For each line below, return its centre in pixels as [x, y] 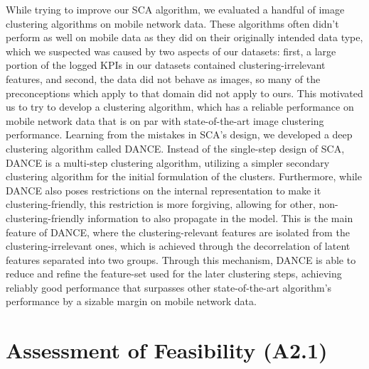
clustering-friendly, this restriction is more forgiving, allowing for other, [161, 204]
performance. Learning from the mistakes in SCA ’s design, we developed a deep [179, 134]
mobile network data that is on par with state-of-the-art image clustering [165, 120]
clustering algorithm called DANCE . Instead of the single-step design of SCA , [175, 148]
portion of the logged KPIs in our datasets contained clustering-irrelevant [166, 65]
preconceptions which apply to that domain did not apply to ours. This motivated [184, 93]
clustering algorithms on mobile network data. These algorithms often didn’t [172, 23]
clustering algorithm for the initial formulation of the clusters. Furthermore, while [184, 176]
